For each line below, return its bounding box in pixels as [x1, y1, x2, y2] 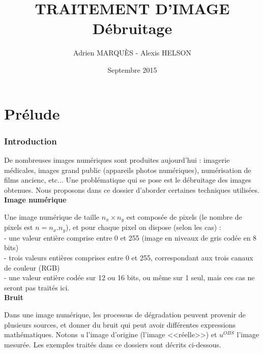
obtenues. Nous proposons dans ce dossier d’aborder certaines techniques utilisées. [4, 184, 259, 195]
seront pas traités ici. [4, 282, 70, 292]
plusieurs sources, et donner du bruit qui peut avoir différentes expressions [4, 319, 236, 330]
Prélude [4, 103, 60, 124]
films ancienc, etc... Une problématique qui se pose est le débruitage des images [4, 174, 251, 185]
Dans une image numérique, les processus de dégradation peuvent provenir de [4, 309, 246, 319]
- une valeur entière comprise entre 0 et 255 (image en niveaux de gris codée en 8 [4, 232, 257, 243]
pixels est [4, 222, 33, 232]
